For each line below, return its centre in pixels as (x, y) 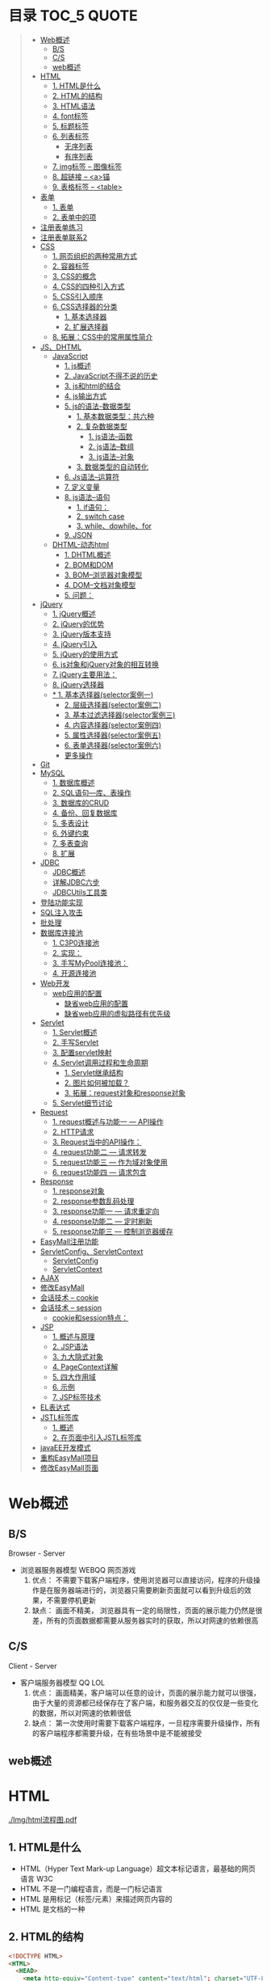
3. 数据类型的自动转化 (113, 467)
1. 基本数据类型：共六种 (115, 416)
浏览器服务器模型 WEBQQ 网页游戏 (78, 1569)
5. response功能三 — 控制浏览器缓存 (113, 1231)
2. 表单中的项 (74, 217)
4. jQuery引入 (75, 644)
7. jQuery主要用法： (85, 674)
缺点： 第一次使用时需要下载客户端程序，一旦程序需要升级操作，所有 (146, 1723)
